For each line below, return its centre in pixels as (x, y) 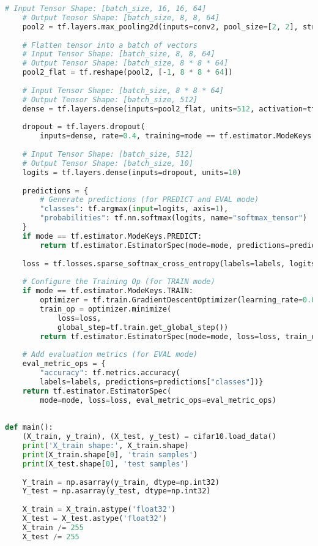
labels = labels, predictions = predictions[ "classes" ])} (152, 382)
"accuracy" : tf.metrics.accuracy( (110, 373)
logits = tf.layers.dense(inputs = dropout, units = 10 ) (132, 172)
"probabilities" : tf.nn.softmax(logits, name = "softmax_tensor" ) (174, 218)
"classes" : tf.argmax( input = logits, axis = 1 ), (134, 209)
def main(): (29, 428)
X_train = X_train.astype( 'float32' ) (99, 510)
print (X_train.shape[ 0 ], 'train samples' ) (110, 454)
